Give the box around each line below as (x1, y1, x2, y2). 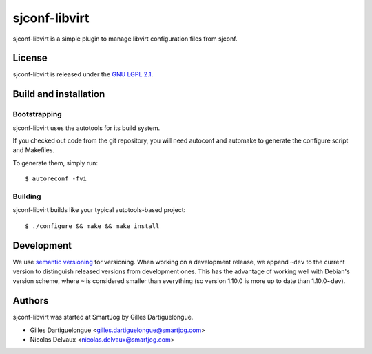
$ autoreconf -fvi (25, 175, 87, 183)
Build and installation (12, 88, 105, 100)
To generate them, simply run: (12, 158, 99, 167)
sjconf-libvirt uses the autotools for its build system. (12, 124, 161, 132)
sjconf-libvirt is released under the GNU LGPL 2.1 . (12, 70, 154, 79)
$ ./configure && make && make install (25, 222, 160, 230)
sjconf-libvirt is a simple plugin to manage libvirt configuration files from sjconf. (12, 34, 238, 43)
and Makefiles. (12, 146, 55, 154)
